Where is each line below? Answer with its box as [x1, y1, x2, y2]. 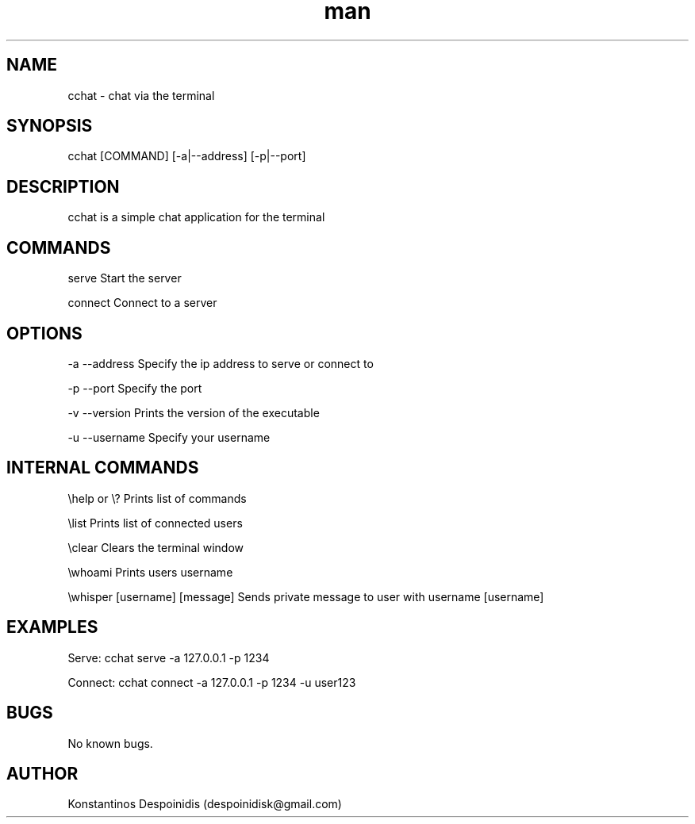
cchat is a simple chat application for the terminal [67, 210, 325, 224]
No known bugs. [67, 736, 153, 750]
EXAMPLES [6, 617, 98, 638]
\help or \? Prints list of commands [67, 491, 247, 505]
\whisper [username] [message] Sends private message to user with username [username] [67, 589, 544, 604]
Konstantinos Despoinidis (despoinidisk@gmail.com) [67, 797, 342, 811]
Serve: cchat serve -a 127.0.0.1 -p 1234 [67, 650, 270, 665]
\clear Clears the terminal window [67, 540, 244, 554]
